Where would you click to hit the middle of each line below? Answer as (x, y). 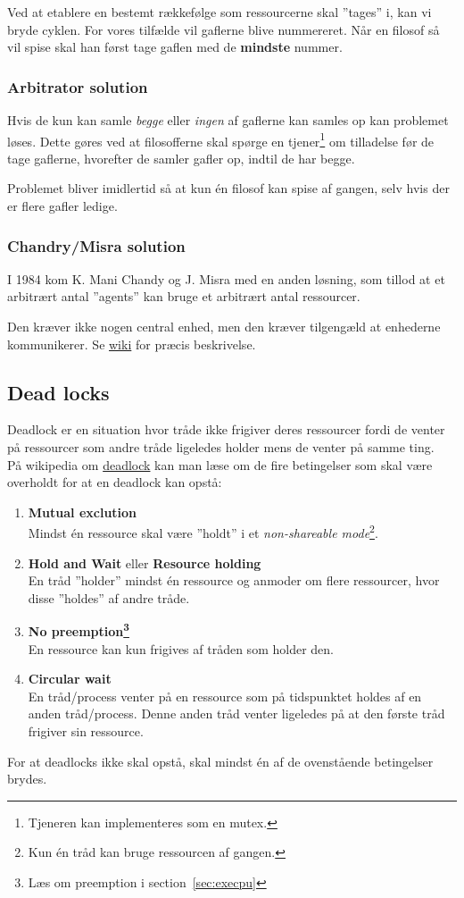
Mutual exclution (83, 512)
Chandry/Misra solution (96, 245)
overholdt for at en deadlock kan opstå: (115, 482)
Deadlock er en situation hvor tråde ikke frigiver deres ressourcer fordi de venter (226, 429)
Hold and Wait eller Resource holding (145, 562)
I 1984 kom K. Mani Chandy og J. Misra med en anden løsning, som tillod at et (226, 278)
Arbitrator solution (78, 86)
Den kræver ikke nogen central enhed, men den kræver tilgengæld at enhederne (224, 327)
